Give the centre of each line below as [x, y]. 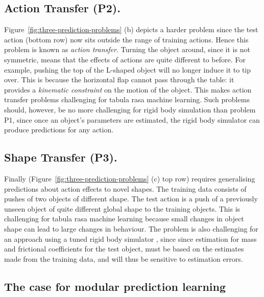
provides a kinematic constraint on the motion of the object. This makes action [128, 89]
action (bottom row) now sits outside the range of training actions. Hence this [126, 39]
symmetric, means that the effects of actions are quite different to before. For [125, 59]
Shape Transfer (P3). [61, 157]
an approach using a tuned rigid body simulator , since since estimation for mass [130, 238]
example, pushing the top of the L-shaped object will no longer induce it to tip [128, 69]
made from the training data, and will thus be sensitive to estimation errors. [124, 258]
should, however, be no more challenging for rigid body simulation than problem [130, 109]
